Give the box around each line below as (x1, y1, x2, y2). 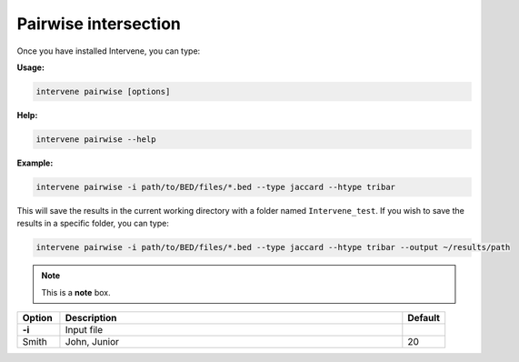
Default (407, 311, 441, 324)
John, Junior (65, 335, 120, 347)
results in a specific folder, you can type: (16, 218, 170, 229)
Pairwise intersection (16, 14, 182, 34)
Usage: (16, 62, 45, 73)
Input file (65, 323, 104, 336)
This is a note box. (41, 287, 111, 297)
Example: (16, 157, 54, 168)
